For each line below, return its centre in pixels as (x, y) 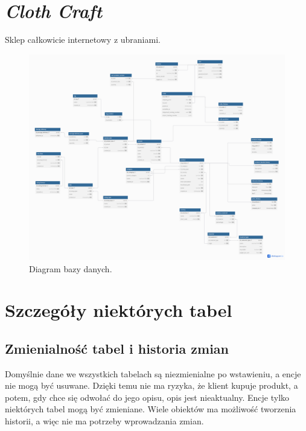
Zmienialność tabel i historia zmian (117, 348)
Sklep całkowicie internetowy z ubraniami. (83, 40)
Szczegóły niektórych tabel (119, 310)
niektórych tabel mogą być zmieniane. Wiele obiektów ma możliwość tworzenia (151, 409)
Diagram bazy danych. (71, 268)
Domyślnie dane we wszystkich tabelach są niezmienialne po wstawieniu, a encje (153, 373)
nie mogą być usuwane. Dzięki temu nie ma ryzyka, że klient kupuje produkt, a (151, 385)
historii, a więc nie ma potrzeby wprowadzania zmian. (104, 421)
